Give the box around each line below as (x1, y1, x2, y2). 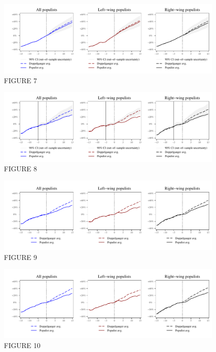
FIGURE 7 (4, 75, 37, 85)
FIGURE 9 (4, 252, 37, 262)
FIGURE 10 (4, 340, 41, 350)
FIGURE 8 (4, 163, 37, 174)
